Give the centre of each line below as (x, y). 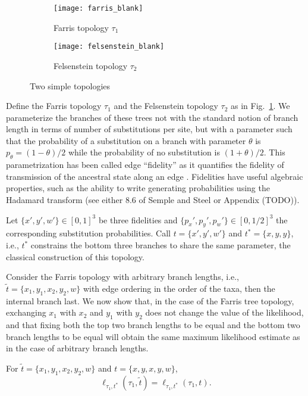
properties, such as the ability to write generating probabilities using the (138, 188)
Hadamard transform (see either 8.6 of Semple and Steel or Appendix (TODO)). (153, 200)
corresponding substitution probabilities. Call (88, 233)
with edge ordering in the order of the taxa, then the (179, 288)
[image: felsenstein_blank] (109, 47)
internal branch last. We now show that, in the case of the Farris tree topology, (150, 300)
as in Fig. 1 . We (260, 106)
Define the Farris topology (54, 106)
